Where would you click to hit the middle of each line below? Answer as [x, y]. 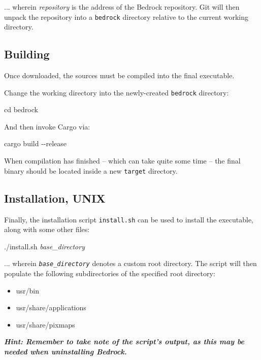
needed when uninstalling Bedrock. [66, 351]
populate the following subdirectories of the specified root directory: [110, 273]
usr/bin [28, 290]
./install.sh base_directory [44, 246]
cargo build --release [36, 143]
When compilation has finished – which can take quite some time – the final [122, 161]
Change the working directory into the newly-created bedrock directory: [117, 92]
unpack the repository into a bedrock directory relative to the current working [126, 17]
